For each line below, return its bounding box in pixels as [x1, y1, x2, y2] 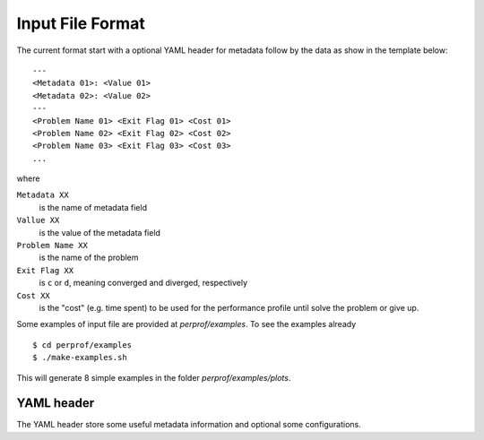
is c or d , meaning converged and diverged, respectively [39, 278, 248, 289]
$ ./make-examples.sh [32, 352, 127, 363]
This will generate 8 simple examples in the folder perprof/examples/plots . [16, 372, 291, 383]
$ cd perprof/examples [32, 340, 133, 349]
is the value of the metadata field [39, 227, 161, 237]
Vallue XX [16, 215, 60, 226]
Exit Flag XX [16, 265, 74, 275]
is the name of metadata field [39, 202, 148, 212]
